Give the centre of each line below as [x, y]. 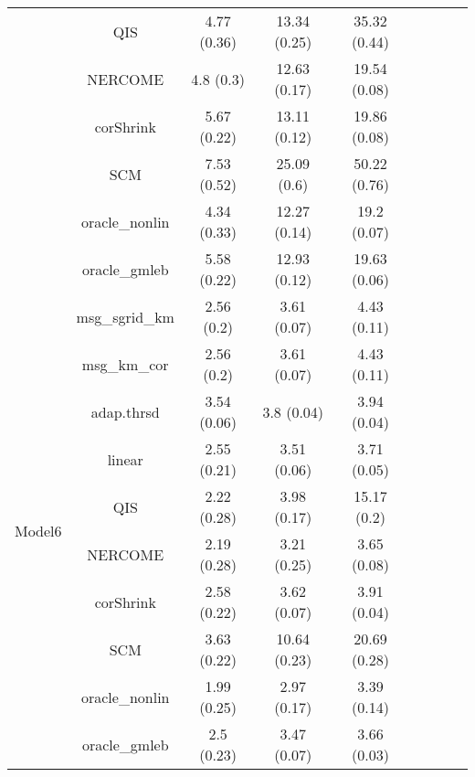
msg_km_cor [125, 364]
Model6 [38, 530]
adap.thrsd [125, 411]
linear [125, 459]
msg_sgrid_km [125, 316]
